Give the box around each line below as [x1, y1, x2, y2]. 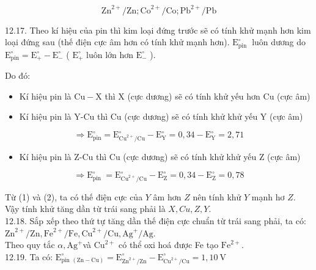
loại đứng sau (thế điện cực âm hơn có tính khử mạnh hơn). [5, 35, 230, 48]
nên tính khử [193, 190, 241, 203]
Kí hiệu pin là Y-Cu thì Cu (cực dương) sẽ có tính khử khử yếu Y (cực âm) [19, 110, 303, 123]
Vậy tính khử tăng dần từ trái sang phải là [5, 202, 166, 215]
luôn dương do [252, 35, 306, 48]
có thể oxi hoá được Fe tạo [119, 238, 219, 251]
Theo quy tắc [5, 238, 55, 251]
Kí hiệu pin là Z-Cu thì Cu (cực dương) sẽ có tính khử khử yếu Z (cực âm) [19, 150, 301, 163]
